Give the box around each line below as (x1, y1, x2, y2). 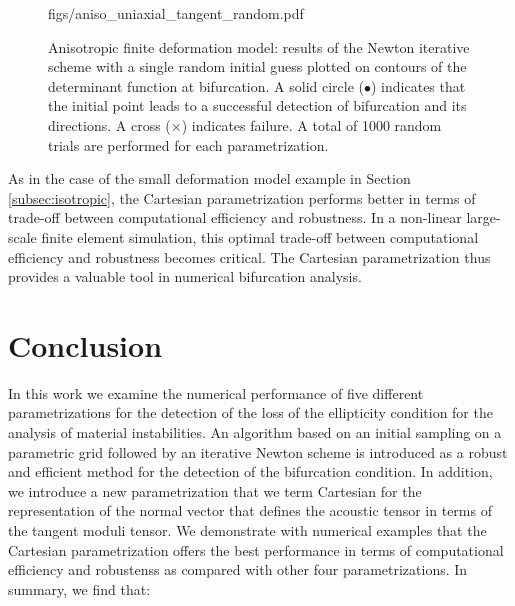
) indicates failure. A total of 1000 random (181, 114, 442, 135)
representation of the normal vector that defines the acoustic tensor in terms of (8, 500, 492, 521)
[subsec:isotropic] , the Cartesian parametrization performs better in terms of (8, 187, 476, 208)
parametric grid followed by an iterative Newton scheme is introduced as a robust (8, 441, 508, 462)
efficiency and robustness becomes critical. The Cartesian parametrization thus (8, 246, 491, 267)
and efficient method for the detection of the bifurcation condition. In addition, (8, 461, 493, 482)
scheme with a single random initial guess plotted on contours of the (48, 56, 467, 77)
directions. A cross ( (48, 114, 171, 135)
